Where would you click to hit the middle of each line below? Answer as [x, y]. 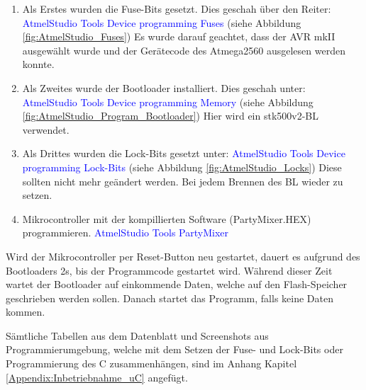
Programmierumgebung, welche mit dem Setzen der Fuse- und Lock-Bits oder [174, 349]
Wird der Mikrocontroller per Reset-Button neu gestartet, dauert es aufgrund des [183, 256]
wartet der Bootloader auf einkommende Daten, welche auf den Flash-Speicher [177, 284]
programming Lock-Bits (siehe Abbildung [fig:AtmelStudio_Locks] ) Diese [182, 167]
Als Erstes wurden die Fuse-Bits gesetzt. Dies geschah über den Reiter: [177, 8]
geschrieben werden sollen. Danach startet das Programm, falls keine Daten [170, 298]
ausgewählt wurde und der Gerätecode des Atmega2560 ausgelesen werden [184, 50]
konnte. [38, 64]
